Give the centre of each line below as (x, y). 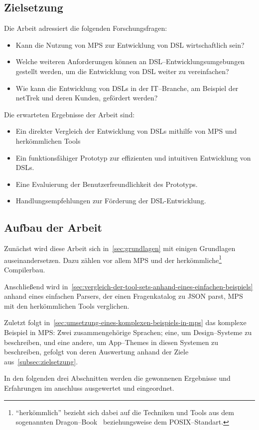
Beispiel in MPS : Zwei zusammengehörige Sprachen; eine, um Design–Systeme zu (128, 332)
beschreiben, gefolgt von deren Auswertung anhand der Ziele (96, 352)
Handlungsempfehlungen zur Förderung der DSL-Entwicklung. (111, 201)
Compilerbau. (25, 269)
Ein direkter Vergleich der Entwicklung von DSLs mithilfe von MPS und (126, 131)
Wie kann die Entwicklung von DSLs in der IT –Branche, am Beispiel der (127, 88)
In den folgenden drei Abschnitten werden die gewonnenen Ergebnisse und (117, 378)
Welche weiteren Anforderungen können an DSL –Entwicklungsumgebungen (130, 61)
